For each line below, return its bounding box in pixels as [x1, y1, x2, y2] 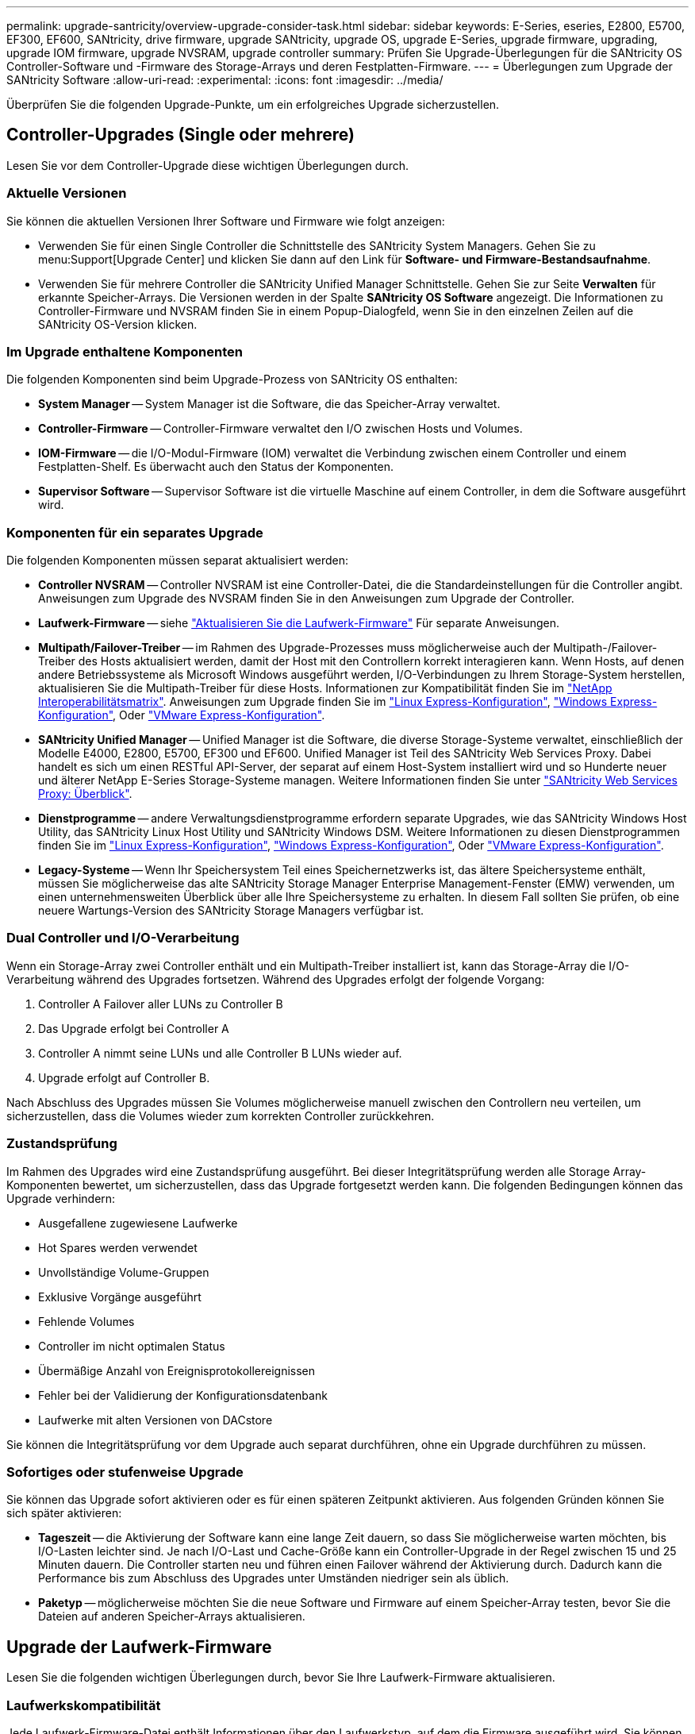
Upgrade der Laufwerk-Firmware [6, 1636, 272, 1657]
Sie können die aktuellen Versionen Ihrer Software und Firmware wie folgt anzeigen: [6, 214, 445, 228]
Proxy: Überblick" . [38, 787, 132, 801]
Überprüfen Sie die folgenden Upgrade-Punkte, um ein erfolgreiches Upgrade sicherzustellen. [6, 98, 500, 111]
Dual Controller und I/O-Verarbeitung [6, 930, 240, 946]
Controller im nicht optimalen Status [38, 1339, 225, 1353]
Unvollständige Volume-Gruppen [38, 1265, 209, 1279]
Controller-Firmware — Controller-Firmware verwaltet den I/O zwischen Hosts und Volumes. [38, 422, 523, 436]
